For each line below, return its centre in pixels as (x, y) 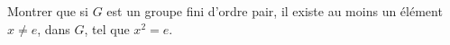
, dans (54, 28)
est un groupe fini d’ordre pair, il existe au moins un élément (275, 11)
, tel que (107, 28)
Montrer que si (48, 11)
